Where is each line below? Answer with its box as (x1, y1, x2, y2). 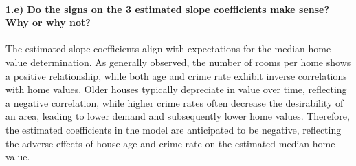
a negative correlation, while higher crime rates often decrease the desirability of (5, 95, 344, 110)
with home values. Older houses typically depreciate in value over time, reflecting (5, 82, 347, 96)
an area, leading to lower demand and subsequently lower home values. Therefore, (5, 109, 350, 123)
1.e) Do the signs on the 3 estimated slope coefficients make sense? (5, 1, 330, 16)
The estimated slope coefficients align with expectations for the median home (5, 41, 331, 56)
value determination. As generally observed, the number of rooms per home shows (5, 54, 351, 69)
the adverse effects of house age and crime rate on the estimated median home (5, 136, 335, 150)
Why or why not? (5, 15, 91, 30)
